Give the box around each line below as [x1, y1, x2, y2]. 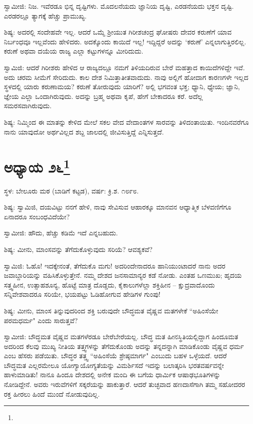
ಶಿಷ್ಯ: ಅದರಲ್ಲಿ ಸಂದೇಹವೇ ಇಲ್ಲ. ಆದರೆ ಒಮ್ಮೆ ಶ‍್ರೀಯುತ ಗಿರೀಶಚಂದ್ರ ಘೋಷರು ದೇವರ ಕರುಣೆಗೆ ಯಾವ [4, 27, 232, 37]
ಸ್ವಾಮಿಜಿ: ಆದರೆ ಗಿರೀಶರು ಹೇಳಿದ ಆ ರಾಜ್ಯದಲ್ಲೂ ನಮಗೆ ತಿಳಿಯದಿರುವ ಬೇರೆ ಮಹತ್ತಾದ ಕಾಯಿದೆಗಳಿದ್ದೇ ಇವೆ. [4, 62, 245, 72]
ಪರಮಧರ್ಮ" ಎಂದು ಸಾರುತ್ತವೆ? [4, 315, 78, 325]
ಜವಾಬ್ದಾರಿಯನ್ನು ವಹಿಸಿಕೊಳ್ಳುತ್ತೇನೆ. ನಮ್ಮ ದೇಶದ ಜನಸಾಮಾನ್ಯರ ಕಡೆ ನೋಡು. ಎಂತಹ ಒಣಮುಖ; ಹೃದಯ [4, 270, 242, 280]
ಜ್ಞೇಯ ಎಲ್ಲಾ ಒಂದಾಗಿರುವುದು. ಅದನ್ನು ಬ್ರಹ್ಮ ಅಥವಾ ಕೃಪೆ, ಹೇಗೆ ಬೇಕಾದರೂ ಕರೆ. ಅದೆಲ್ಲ [4, 91, 203, 101]
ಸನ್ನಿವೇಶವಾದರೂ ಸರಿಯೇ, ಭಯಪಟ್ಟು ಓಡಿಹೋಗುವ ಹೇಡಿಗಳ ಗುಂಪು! [4, 289, 161, 299]
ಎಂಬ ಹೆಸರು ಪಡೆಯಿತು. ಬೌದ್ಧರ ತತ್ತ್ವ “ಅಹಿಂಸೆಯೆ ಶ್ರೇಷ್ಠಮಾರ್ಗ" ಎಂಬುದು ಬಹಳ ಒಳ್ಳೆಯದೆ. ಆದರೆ [4, 350, 227, 361]
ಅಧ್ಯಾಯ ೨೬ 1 [4, 155, 70, 177]
